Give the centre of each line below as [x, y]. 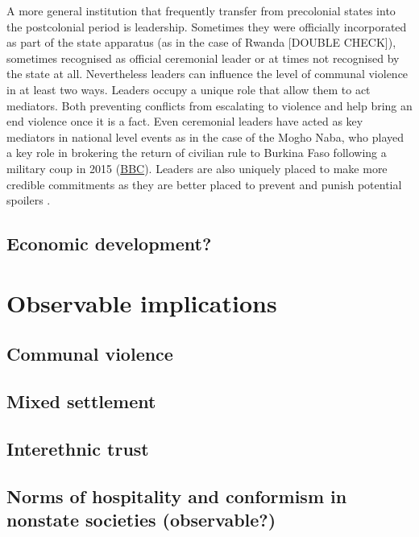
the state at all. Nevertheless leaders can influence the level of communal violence [207, 74]
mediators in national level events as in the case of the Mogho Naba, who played [205, 136]
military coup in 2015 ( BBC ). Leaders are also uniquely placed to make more [197, 168]
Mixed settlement [81, 401]
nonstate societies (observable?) [141, 519]
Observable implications [142, 302]
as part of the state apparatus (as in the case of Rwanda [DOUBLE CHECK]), [201, 42]
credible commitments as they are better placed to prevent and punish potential [204, 184]
